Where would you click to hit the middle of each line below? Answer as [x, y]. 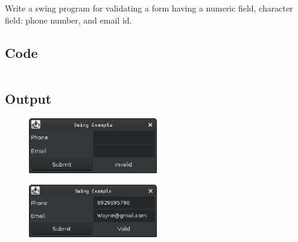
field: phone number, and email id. [68, 20]
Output [28, 98]
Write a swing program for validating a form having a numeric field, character [149, 8]
